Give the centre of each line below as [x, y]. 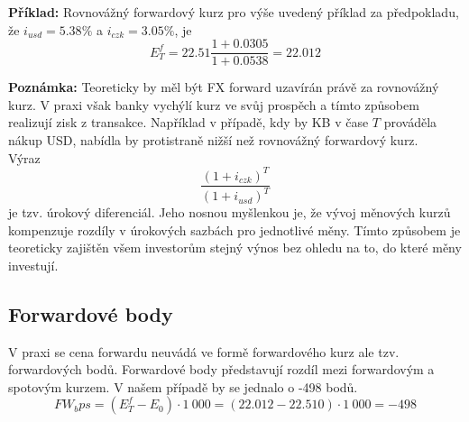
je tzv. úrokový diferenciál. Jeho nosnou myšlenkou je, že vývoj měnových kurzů [230, 212]
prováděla [410, 122]
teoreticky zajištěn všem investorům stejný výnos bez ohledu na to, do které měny [235, 248]
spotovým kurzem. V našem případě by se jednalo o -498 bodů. [183, 386]
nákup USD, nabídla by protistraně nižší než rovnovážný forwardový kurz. [213, 140]
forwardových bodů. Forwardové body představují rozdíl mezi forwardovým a [221, 369]
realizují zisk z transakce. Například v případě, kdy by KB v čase [189, 122]
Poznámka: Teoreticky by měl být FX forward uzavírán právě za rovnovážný [224, 87]
